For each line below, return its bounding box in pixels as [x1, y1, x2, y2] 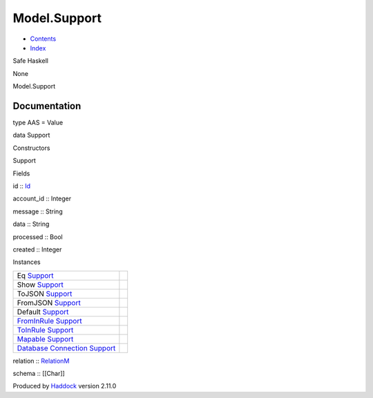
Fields [12, 169, 30, 178]
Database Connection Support [17, 343, 116, 352]
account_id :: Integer [12, 194, 72, 203]
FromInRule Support [17, 316, 82, 325]
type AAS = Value [12, 118, 64, 127]
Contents [30, 35, 57, 43]
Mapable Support [17, 334, 74, 343]
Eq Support [17, 270, 55, 280]
